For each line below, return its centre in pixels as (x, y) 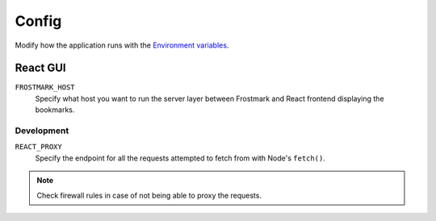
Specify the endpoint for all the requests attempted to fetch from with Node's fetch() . (180, 158)
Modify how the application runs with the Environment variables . (122, 45)
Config (38, 21)
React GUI (40, 68)
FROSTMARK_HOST (45, 88)
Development (42, 131)
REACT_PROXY (38, 147)
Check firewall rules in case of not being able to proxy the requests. (149, 195)
